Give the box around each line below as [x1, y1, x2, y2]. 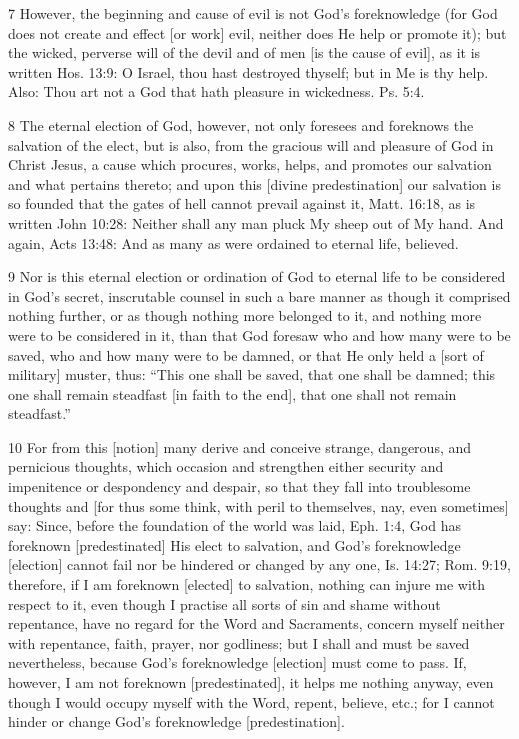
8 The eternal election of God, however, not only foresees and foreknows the [8, 114, 474, 135]
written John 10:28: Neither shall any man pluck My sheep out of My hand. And [8, 212, 504, 233]
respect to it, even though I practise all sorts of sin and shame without [8, 593, 441, 614]
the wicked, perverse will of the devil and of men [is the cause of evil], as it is [8, 42, 481, 63]
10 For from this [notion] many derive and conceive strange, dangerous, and [8, 436, 472, 457]
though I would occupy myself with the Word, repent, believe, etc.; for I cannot [8, 691, 495, 712]
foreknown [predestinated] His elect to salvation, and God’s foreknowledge [8, 534, 461, 555]
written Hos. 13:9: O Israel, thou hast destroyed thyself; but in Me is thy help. [8, 61, 489, 82]
